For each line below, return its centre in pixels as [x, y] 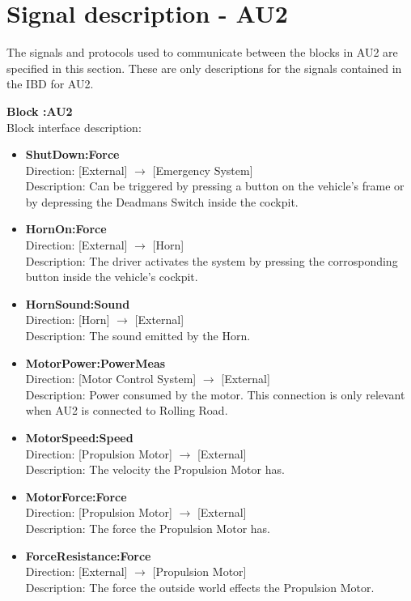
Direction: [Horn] [68, 320]
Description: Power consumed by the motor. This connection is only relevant [215, 394]
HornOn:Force [66, 229]
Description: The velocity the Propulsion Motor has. [155, 469]
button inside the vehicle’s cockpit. [112, 277]
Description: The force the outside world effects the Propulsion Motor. [200, 587]
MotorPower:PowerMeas [95, 362]
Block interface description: [74, 127]
